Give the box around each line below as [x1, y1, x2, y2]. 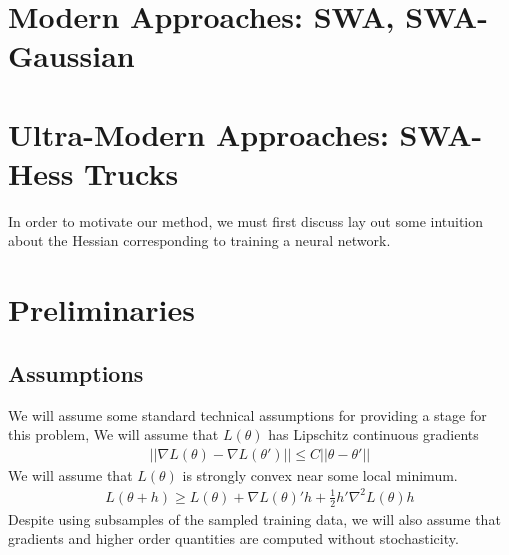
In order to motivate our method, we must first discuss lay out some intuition [8, 210, 484, 231]
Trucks [84, 152, 179, 193]
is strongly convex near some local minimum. [182, 464, 458, 485]
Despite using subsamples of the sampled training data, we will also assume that [8, 508, 501, 529]
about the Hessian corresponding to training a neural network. [8, 230, 391, 251]
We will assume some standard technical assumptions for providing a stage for [8, 404, 487, 425]
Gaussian [8, 35, 135, 76]
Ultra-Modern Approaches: [8, 113, 389, 154]
